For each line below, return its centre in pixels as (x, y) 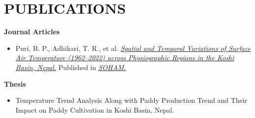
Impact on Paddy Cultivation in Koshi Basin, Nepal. (95, 109)
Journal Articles (32, 32)
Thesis (15, 83)
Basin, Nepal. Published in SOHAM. (71, 67)
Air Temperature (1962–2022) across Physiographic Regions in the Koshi (125, 58)
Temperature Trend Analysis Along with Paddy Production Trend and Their (131, 100)
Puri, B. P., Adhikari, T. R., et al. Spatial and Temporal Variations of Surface (133, 48)
